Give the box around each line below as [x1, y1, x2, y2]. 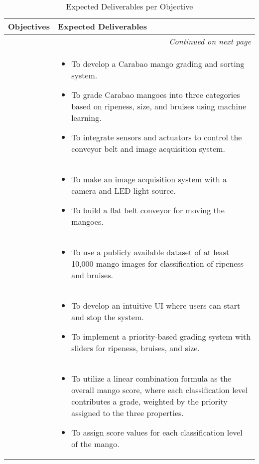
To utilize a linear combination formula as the [71, 373, 232, 384]
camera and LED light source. [71, 185, 176, 196]
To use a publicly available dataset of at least [71, 246, 230, 258]
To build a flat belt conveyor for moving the [71, 204, 225, 216]
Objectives [8, 20, 50, 32]
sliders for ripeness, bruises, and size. [71, 342, 200, 354]
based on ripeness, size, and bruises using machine [71, 100, 247, 112]
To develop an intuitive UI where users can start [71, 300, 241, 311]
